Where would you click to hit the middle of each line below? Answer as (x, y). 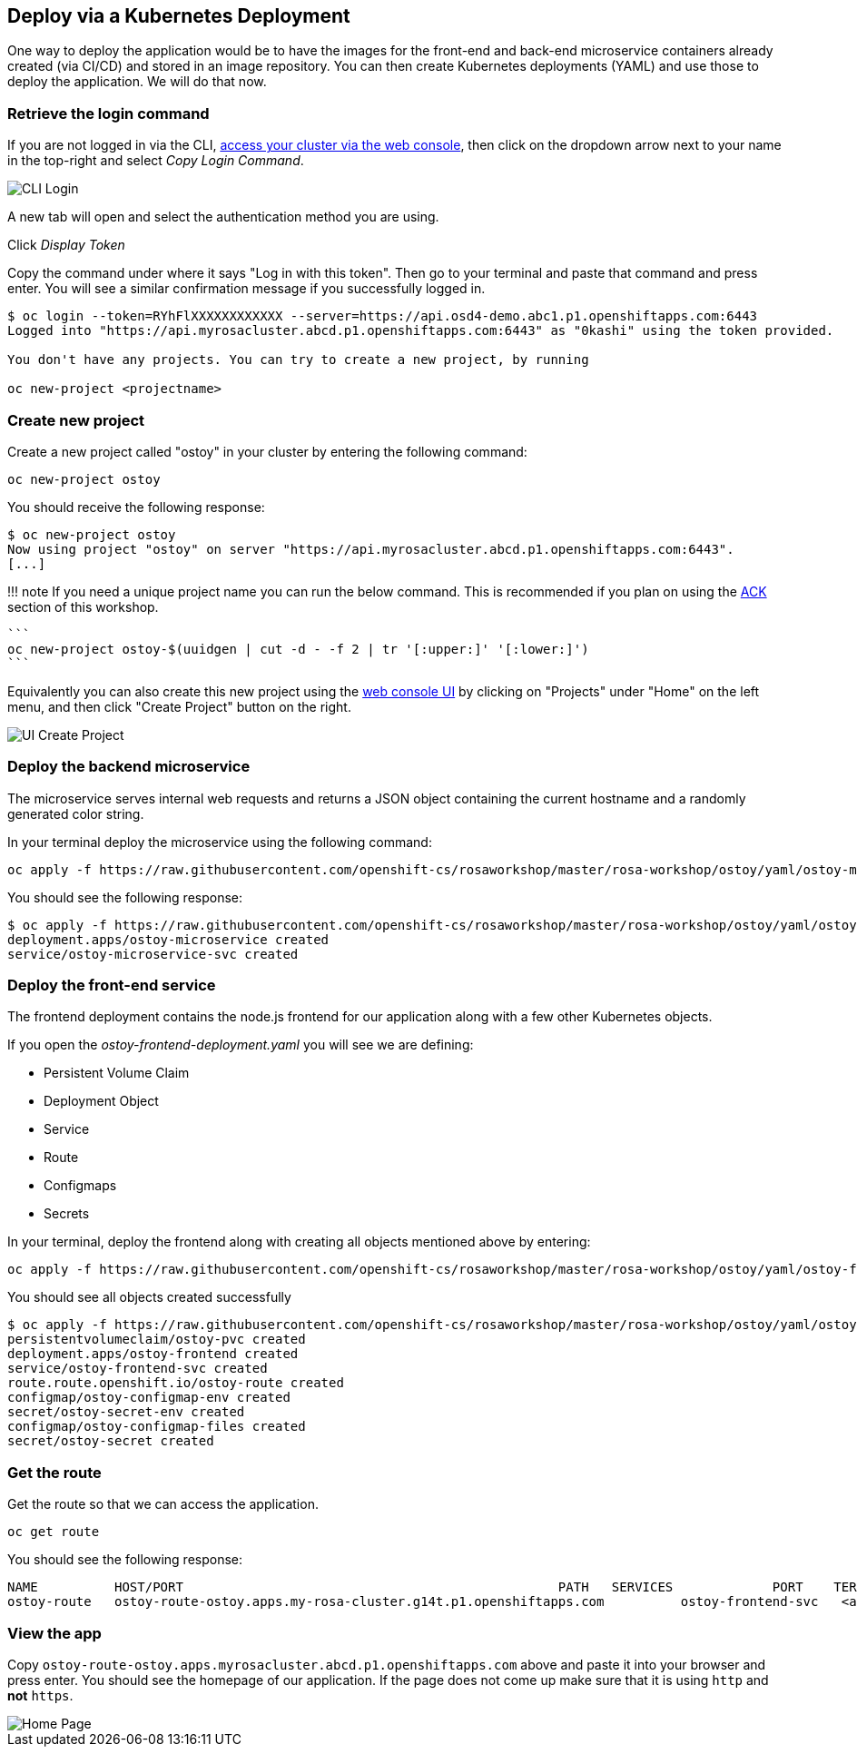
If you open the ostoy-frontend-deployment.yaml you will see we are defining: (241, 1045)
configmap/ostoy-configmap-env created (149, 1398)
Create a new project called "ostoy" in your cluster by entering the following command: (267, 451)
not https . (40, 1695)
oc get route (54, 1532)
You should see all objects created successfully (149, 1297)
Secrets (67, 1214)
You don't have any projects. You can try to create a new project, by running (298, 360)
